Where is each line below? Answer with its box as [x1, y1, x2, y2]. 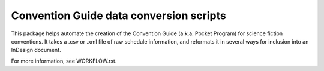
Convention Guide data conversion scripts [11, 9, 226, 22]
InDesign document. [11, 47, 61, 54]
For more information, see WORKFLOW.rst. [11, 57, 117, 64]
